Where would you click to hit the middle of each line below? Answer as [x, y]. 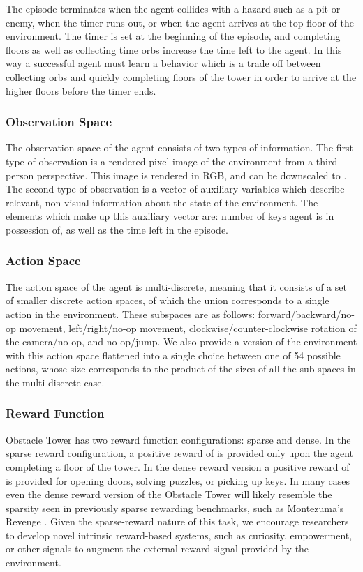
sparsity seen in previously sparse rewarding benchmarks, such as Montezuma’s [175, 507]
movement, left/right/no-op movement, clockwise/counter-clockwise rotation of [188, 328]
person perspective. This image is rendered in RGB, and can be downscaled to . [176, 175]
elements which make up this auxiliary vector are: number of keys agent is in [170, 216]
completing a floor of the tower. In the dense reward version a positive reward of [178, 466]
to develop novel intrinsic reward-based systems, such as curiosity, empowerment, [179, 535]
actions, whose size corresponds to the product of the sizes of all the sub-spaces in [181, 369]
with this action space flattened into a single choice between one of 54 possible [173, 355]
